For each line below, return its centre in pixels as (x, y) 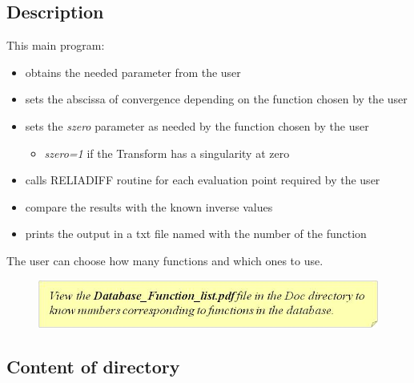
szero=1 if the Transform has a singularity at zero (167, 153)
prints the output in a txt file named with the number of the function (196, 234)
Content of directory (93, 366)
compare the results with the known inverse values (149, 206)
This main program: (56, 45)
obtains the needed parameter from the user (133, 72)
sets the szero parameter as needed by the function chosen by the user (197, 125)
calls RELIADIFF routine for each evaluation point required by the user (203, 180)
